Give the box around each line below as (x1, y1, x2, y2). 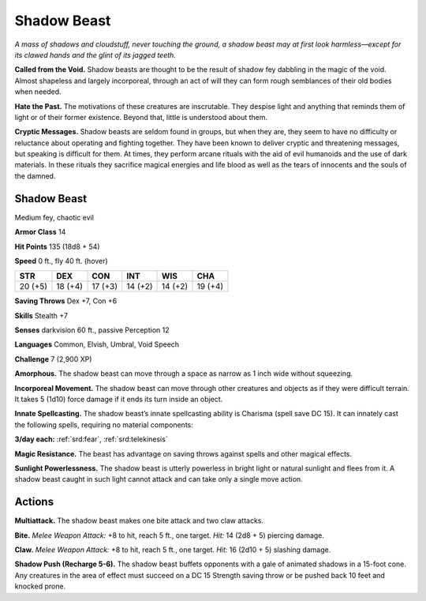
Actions (14, 495, 54, 509)
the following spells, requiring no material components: (14, 419, 193, 430)
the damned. (14, 171, 56, 181)
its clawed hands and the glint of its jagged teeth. (14, 50, 177, 59)
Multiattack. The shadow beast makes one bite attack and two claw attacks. (14, 516, 264, 525)
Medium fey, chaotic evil (14, 212, 95, 222)
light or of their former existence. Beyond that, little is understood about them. (14, 112, 268, 122)
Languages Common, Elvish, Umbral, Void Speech (14, 340, 180, 349)
